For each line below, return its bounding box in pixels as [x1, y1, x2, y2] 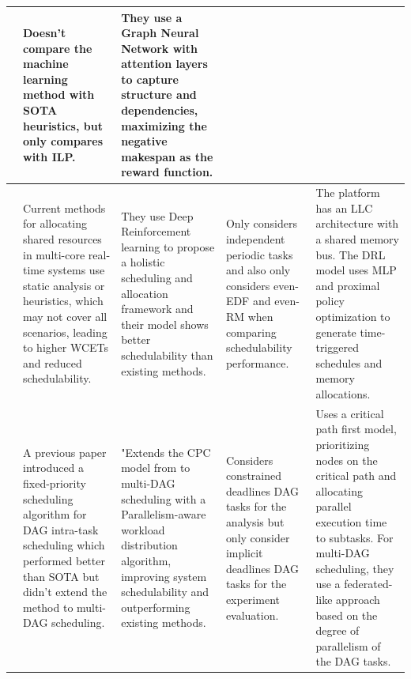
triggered [315, 339, 359, 356]
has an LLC [315, 199, 373, 216]
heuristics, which [23, 292, 104, 309]
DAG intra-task [23, 521, 99, 538]
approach [336, 590, 380, 607]
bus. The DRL [315, 246, 386, 262]
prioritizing [315, 436, 370, 453]
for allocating [23, 215, 87, 232]
